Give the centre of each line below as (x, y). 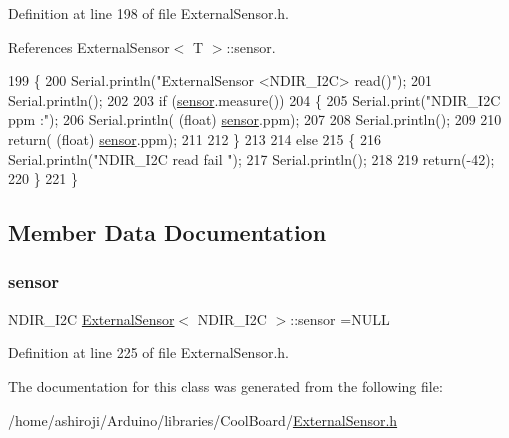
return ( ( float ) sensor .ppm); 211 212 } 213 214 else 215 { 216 (194, 138)
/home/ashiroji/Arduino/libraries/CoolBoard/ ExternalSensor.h (203, 419)
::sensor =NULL (340, 318)
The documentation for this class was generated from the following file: (225, 385)
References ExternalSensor (89, 46)
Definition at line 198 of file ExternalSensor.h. (148, 13)
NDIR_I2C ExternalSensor (91, 318)
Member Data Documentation (167, 232)
